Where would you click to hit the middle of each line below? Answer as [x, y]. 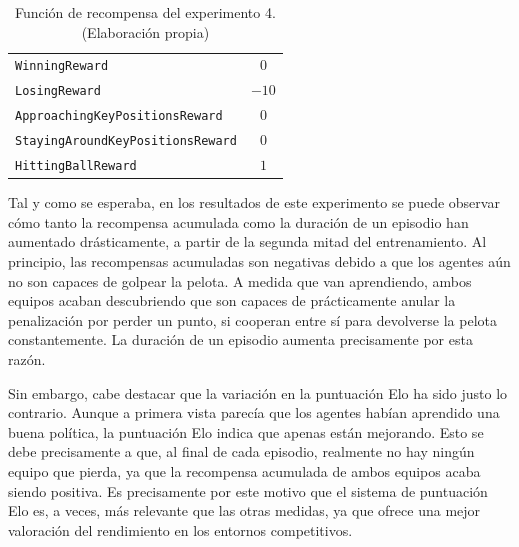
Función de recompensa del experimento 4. [145, 12]
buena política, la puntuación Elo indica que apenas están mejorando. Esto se [246, 431]
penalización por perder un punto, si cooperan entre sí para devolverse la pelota [252, 319]
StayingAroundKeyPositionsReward [126, 141]
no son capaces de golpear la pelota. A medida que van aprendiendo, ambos [240, 280]
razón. [27, 358]
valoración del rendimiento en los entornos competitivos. [180, 529]
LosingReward [58, 91]
